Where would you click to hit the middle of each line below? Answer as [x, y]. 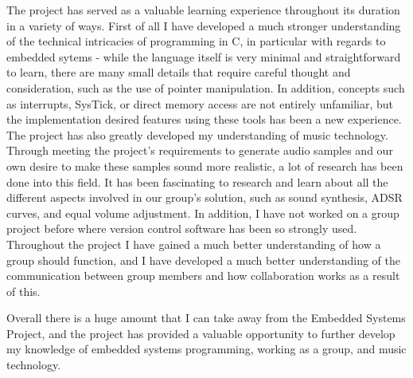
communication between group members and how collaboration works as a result [203, 276]
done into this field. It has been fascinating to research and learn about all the [197, 181]
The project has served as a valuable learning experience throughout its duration [203, 10]
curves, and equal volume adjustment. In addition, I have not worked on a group [203, 213]
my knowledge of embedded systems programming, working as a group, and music [206, 349]
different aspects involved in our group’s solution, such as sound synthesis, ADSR [205, 197]
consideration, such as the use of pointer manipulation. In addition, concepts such [206, 87]
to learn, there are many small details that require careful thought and [179, 72]
